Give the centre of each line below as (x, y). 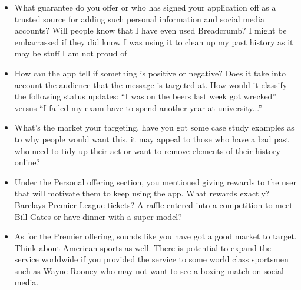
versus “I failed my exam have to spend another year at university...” (138, 107)
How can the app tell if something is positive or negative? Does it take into (150, 73)
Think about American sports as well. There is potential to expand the (143, 247)
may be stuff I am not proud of (71, 53)
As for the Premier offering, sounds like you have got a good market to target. (156, 236)
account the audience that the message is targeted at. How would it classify (151, 84)
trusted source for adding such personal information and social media (139, 19)
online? (27, 162)
